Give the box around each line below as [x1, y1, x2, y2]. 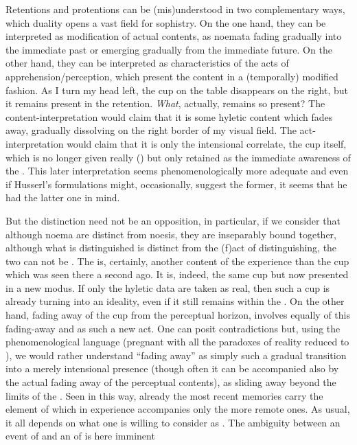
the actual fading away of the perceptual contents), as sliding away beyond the [5, 375, 336, 389]
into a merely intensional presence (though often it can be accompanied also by [5, 361, 339, 376]
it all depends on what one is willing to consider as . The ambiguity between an [5, 415, 341, 429]
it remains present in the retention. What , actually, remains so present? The [5, 96, 325, 111]
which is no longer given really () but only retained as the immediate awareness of [5, 150, 351, 164]
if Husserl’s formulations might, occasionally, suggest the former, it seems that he [5, 176, 347, 191]
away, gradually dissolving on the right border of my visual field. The [5, 123, 297, 137]
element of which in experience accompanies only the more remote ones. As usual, [5, 402, 350, 416]
